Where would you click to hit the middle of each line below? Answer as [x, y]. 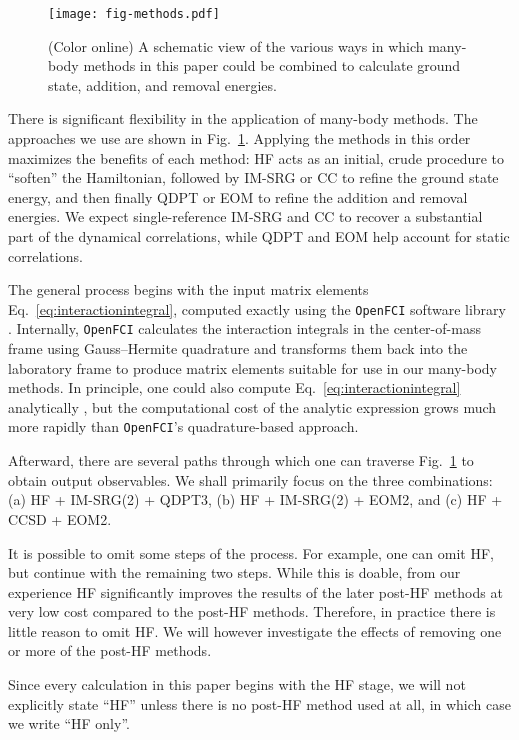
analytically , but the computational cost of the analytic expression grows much [252, 406]
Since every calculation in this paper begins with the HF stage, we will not [237, 684]
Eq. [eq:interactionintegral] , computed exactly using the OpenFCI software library [257, 308]
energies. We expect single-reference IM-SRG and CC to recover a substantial [245, 216]
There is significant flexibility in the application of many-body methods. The [243, 118]
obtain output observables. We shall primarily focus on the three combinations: [250, 479]
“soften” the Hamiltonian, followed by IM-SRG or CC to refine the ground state [253, 177]
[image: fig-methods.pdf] [134, 14]
